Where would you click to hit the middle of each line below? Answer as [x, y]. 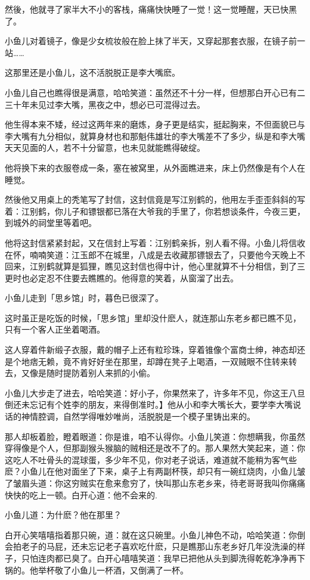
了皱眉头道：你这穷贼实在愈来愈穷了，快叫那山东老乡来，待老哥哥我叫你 [147, 483]
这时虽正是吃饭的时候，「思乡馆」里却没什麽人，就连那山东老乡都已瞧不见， [153, 317]
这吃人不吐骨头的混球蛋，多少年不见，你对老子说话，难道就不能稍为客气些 [151, 459]
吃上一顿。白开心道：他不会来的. [93, 494]
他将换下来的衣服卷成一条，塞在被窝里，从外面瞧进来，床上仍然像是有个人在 [155, 167]
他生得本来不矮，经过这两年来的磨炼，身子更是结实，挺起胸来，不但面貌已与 [155, 124]
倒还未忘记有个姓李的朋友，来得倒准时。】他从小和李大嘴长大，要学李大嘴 [149, 404]
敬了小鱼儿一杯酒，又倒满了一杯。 [121, 570]
